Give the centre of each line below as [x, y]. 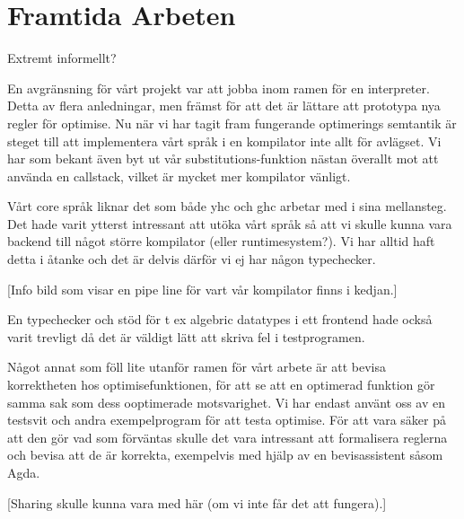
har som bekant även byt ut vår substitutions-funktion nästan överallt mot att [223, 158]
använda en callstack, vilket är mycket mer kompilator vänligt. [179, 176]
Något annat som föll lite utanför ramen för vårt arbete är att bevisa [197, 367]
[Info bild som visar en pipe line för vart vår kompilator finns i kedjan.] [202, 289]
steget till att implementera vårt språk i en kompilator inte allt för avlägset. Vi [224, 141]
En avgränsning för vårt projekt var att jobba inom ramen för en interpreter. [219, 88]
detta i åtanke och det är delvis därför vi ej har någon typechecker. [192, 259]
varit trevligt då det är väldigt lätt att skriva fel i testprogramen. [186, 336]
